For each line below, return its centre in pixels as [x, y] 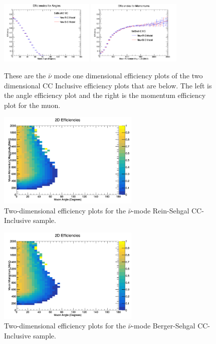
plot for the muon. [32, 105]
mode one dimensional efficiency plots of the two [128, 76]
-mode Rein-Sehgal [160, 210]
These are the [25, 76]
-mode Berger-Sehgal [163, 326]
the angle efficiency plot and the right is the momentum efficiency [105, 95]
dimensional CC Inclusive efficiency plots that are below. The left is [108, 85]
